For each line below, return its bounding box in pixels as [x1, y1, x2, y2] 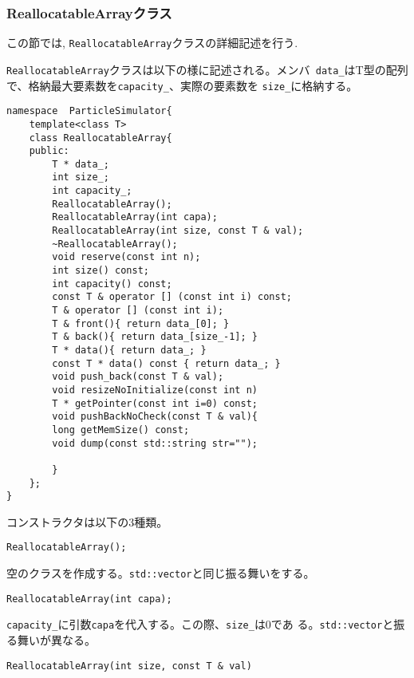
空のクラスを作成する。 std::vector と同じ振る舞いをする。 [6, 565, 315, 581]
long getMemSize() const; [52, 424, 190, 436]
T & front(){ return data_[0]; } [52, 317, 230, 329]
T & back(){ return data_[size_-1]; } [52, 331, 258, 343]
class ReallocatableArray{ [29, 132, 172, 144]
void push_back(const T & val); [52, 371, 224, 383]
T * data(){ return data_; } [52, 345, 207, 356]
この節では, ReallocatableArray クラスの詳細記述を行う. [6, 34, 298, 51]
